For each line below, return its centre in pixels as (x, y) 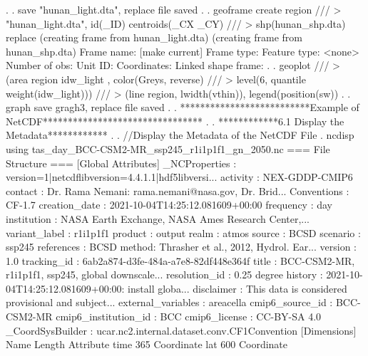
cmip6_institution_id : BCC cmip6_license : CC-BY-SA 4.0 (189, 316)
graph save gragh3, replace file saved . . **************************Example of (183, 107)
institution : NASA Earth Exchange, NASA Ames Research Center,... (158, 218)
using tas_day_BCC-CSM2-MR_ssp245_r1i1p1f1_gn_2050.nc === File (168, 148)
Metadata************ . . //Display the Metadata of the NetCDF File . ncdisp (180, 135)
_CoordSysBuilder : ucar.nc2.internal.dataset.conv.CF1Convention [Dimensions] (181, 330)
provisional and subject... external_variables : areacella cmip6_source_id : (169, 302)
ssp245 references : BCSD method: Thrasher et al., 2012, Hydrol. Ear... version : (182, 247)
